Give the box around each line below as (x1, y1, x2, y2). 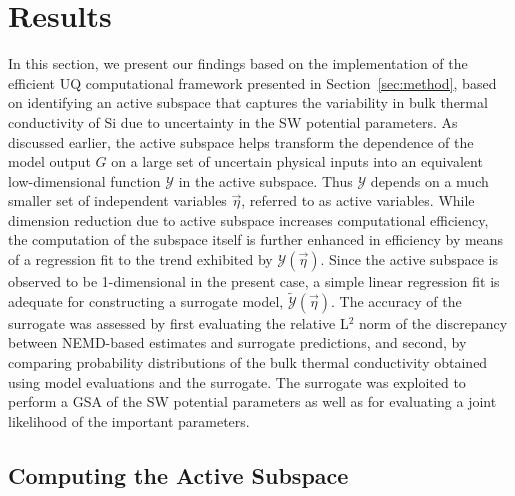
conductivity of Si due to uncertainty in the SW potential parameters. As (8, 111, 458, 132)
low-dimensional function (8, 170, 161, 191)
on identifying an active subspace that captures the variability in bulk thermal (8, 92, 488, 113)
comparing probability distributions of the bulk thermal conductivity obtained (8, 352, 488, 373)
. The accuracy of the (330, 290, 462, 311)
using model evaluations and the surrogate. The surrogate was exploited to (8, 371, 466, 392)
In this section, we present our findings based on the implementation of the (8, 53, 468, 74)
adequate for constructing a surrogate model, (8, 290, 284, 311)
